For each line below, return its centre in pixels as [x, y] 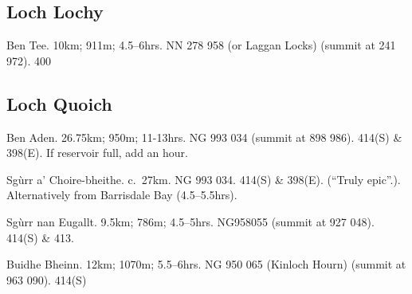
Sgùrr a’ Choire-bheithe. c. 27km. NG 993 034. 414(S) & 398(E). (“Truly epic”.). [204, 179]
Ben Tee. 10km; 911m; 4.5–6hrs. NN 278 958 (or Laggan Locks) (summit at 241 [201, 45]
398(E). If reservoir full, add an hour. [97, 153]
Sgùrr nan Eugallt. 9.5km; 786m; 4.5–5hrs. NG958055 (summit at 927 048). [190, 221]
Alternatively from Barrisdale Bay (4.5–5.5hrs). [122, 195]
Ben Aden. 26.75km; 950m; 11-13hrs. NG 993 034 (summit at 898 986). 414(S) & [204, 137]
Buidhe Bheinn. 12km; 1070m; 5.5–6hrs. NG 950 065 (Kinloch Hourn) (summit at [206, 264]
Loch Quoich [59, 103]
